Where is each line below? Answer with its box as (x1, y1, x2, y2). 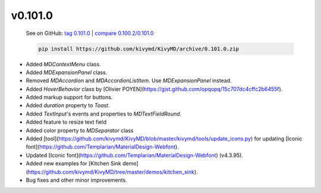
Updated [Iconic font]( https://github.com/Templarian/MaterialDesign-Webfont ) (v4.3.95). (26, 152, 244, 159)
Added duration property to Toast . (26, 102, 110, 109)
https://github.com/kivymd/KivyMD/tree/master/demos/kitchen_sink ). (27, 168, 199, 175)
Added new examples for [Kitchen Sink (26, 160, 122, 167)
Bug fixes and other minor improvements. (26, 176, 127, 184)
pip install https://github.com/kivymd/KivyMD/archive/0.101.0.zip (38, 45, 240, 52)
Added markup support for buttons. (26, 94, 113, 101)
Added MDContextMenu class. (26, 60, 101, 67)
